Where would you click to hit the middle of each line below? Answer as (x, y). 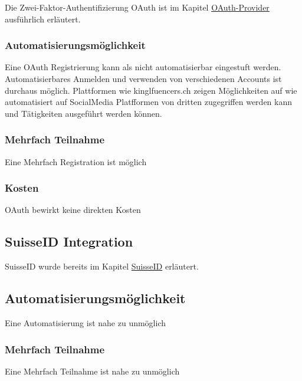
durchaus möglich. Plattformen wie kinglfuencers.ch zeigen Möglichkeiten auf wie (151, 90)
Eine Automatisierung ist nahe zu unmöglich (86, 323)
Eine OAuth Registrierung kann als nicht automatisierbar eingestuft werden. (143, 67)
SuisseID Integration (69, 242)
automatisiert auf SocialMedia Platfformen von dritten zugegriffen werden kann (149, 102)
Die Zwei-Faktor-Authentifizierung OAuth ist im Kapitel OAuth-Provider (137, 7)
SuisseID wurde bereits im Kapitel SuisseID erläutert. (102, 266)
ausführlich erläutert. (43, 19)
